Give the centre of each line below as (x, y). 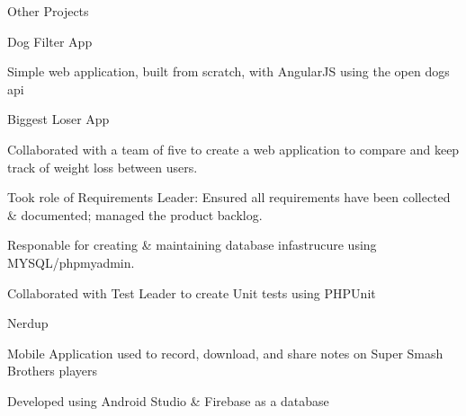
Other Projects (48, 11)
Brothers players (53, 371)
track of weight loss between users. (103, 167)
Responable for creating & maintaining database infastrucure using (192, 245)
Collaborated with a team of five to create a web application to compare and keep (233, 149)
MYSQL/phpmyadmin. (71, 262)
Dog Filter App (50, 41)
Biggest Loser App (58, 119)
